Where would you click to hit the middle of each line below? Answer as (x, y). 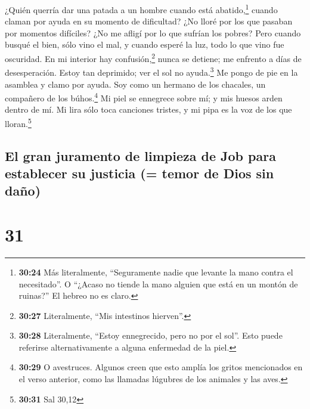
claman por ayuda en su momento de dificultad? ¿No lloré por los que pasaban (149, 21)
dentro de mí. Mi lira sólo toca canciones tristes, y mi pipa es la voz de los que (148, 109)
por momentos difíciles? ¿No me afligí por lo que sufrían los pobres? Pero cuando (153, 32)
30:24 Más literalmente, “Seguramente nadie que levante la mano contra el (156, 272)
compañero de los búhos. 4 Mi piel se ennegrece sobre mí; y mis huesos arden (144, 97)
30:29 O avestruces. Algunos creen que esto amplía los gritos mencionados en (161, 367)
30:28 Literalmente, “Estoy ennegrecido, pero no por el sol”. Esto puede (151, 335)
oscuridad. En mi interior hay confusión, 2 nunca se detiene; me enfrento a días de (153, 58)
